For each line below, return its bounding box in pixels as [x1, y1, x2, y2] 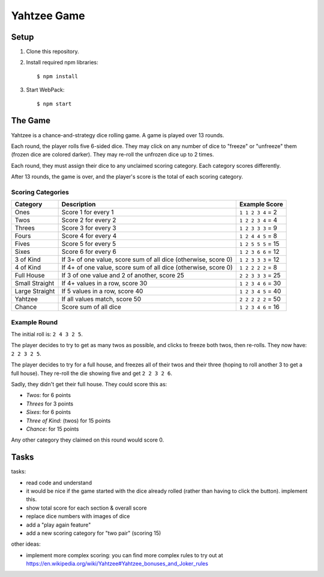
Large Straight [14, 287, 55, 295]
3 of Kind [14, 256, 41, 264]
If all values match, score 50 [61, 295, 142, 303]
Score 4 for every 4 [61, 232, 117, 240]
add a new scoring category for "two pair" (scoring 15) [26, 529, 161, 537]
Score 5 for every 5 [61, 239, 116, 248]
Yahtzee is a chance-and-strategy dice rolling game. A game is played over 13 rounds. [11, 131, 224, 138]
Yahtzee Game [11, 9, 85, 22]
